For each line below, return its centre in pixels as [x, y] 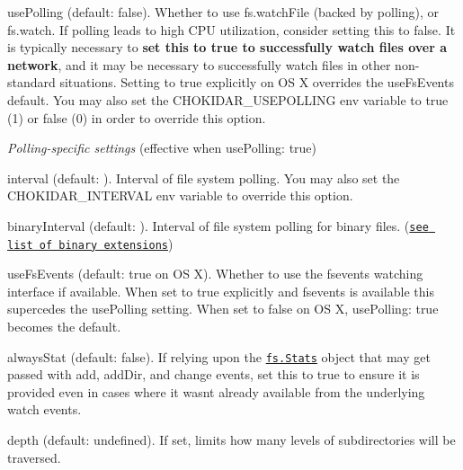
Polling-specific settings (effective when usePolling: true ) [162, 148]
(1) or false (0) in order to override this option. [137, 117]
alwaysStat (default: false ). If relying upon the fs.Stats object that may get [219, 356]
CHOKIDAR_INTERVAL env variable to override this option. [180, 195]
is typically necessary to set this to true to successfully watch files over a [227, 47]
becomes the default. [64, 327]
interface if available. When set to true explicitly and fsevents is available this [221, 291]
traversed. [34, 457]
